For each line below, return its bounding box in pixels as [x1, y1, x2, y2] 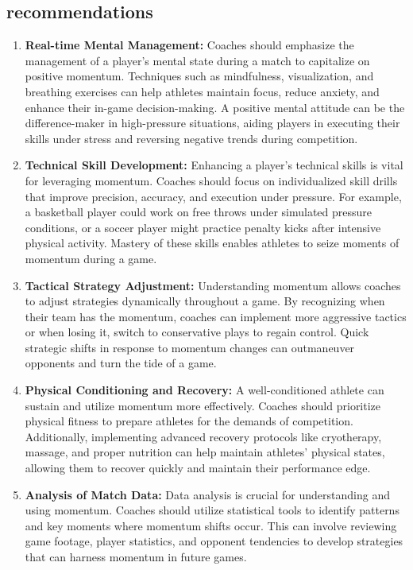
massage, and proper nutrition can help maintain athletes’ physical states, [25, 444, 385, 460]
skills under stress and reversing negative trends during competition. [25, 130, 358, 146]
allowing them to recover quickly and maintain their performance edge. [25, 459, 371, 476]
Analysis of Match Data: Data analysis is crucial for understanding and [25, 486, 390, 502]
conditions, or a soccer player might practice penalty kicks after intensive [25, 219, 381, 235]
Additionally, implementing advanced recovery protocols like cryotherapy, [25, 428, 382, 444]
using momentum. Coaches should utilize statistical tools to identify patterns [25, 502, 399, 518]
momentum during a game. [25, 250, 157, 266]
